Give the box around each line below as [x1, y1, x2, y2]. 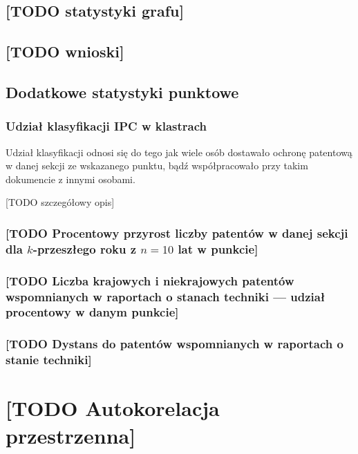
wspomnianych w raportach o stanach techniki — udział [6, 287, 326, 305]
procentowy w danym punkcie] [6, 303, 179, 321]
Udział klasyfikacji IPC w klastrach [6, 117, 207, 135]
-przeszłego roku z [32, 240, 137, 257]
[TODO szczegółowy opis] [6, 195, 115, 209]
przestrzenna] [6, 421, 136, 449]
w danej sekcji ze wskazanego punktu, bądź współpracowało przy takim [6, 158, 308, 173]
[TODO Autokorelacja [6, 394, 220, 422]
